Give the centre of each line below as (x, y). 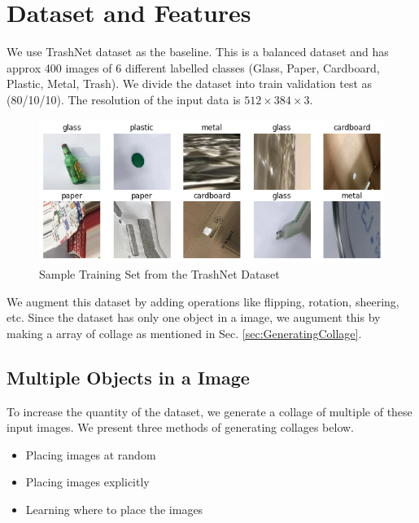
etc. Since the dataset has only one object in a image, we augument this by (194, 317)
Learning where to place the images (114, 509)
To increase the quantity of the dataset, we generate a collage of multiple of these (209, 411)
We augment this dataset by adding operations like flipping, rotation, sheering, (203, 301)
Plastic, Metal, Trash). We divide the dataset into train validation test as (190, 84)
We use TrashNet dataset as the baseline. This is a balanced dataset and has (198, 52)
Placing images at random (91, 454)
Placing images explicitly (87, 482)
